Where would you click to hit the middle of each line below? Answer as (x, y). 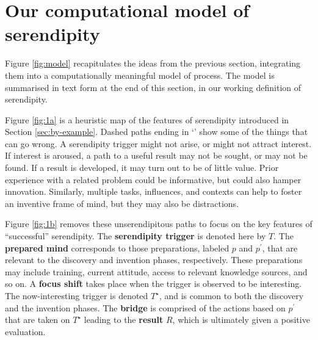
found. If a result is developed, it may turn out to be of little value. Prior (142, 168)
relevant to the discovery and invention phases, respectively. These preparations (154, 260)
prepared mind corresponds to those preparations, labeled (117, 248)
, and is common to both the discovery (231, 295)
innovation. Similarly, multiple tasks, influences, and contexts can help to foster (154, 191)
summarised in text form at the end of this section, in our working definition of (153, 87)
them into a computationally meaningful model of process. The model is (140, 75)
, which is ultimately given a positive (241, 320)
